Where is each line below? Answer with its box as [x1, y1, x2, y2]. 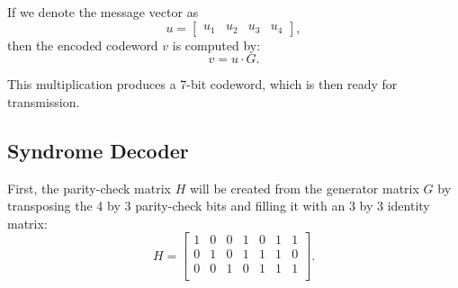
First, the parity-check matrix [7, 178, 171, 197]
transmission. [7, 92, 80, 111]
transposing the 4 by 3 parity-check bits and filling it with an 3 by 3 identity [7, 196, 430, 215]
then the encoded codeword [7, 35, 158, 54]
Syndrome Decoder [7, 136, 189, 164]
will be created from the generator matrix [189, 178, 419, 197]
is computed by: [172, 35, 261, 54]
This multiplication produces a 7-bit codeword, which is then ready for [7, 75, 398, 94]
